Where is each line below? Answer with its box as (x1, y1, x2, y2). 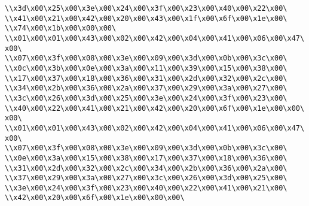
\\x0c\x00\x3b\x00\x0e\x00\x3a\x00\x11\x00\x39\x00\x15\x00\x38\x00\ (5, 63, 287, 72)
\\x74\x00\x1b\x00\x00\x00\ (5, 24, 117, 33)
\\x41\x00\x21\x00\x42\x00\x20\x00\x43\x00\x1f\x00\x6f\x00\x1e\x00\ (5, 14, 287, 23)
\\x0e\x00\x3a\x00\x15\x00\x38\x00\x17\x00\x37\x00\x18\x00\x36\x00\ (5, 153, 287, 162)
